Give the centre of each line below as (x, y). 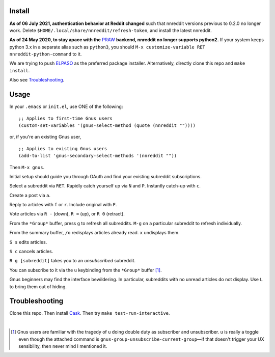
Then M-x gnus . (27, 167)
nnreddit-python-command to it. (46, 54)
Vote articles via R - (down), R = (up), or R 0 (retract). (67, 214)
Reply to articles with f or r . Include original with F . (63, 205)
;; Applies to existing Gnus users (63, 148)
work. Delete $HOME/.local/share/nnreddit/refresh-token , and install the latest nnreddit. (111, 30)
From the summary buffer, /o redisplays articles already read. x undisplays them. (95, 233)
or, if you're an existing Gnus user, (45, 137)
